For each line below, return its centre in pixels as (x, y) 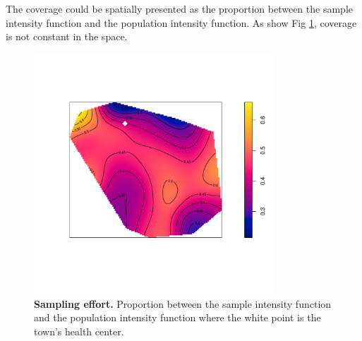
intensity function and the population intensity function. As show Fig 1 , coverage (181, 22)
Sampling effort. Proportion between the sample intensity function (183, 303)
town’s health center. (79, 331)
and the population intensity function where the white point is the (177, 317)
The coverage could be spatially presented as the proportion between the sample (179, 8)
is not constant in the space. (67, 36)
